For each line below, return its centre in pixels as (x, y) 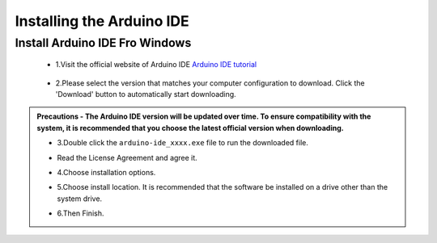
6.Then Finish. (81, 213)
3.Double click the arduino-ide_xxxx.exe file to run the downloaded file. (183, 143)
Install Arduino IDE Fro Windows (103, 43)
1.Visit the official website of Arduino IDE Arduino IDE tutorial (156, 65)
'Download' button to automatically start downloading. (146, 94)
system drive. (80, 199)
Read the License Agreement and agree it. (127, 157)
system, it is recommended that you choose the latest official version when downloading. (190, 128)
